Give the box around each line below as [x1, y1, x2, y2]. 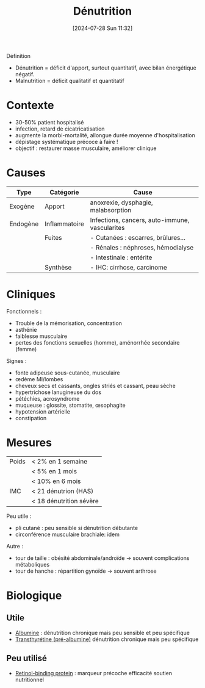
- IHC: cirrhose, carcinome [90, 263, 168, 271]
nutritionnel [15, 676, 45, 683]
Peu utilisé [6, 653, 48, 664]
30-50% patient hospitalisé [15, 118, 84, 126]
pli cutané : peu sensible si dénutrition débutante [15, 524, 138, 531]
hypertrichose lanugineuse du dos [15, 389, 102, 396]
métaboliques [15, 561, 50, 568]
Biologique [6, 589, 62, 602]
